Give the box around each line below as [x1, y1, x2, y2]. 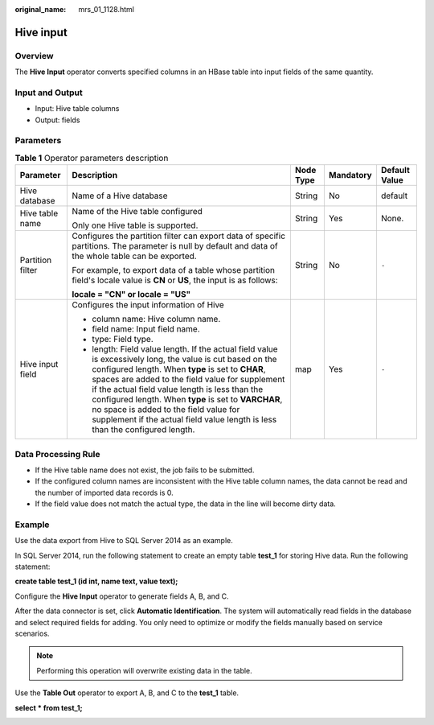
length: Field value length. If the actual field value [92, 344, 278, 355]
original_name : [14, 5, 67, 14]
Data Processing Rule [14, 448, 100, 459]
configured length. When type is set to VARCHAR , [92, 394, 283, 406]
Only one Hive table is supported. [72, 220, 199, 231]
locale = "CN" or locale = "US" [72, 289, 191, 300]
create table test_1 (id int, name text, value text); [14, 576, 178, 587]
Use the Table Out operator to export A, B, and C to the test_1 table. [14, 688, 240, 698]
